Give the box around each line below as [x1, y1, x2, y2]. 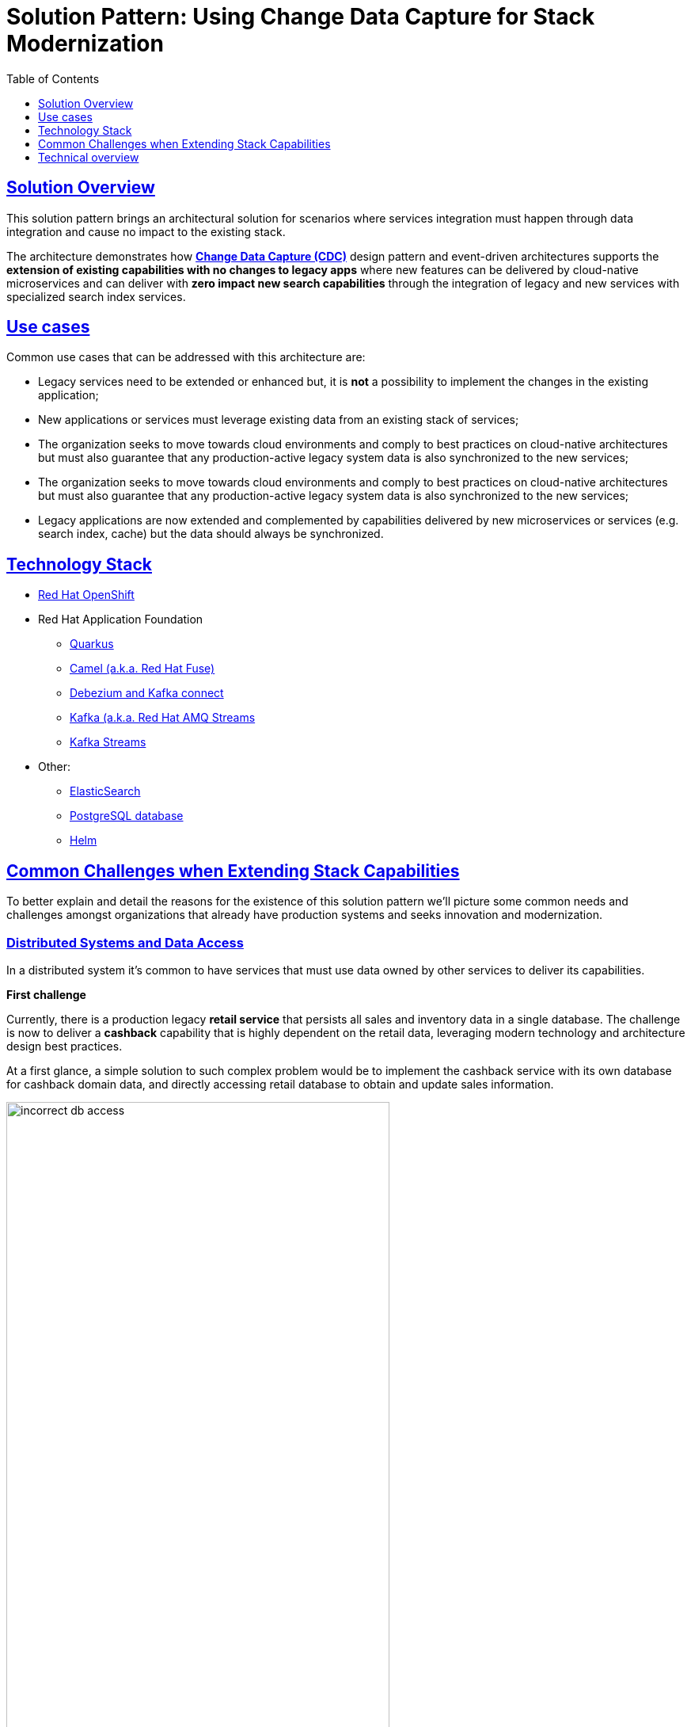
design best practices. [6, 1039, 123, 1053]
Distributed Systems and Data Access [6, 934, 244, 951]
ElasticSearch [70, 784, 141, 799]
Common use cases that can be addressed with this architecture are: [6, 350, 366, 364]
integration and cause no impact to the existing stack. [6, 224, 286, 238]
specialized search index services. [6, 289, 186, 303]
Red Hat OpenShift [38, 588, 135, 602]
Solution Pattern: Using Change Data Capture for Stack [6, 3, 595, 30]
